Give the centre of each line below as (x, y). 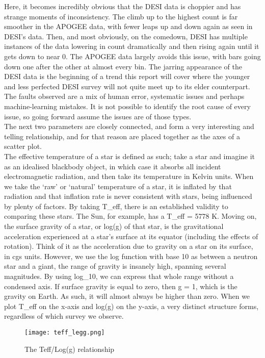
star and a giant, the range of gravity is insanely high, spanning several (115, 266)
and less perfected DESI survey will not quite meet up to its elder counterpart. (127, 86)
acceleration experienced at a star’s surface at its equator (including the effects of (131, 236)
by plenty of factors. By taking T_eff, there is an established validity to (116, 206)
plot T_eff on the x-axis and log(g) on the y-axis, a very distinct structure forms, (131, 306)
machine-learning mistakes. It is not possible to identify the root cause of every (127, 106)
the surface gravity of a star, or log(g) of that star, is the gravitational (114, 226)
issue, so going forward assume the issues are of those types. (98, 116)
